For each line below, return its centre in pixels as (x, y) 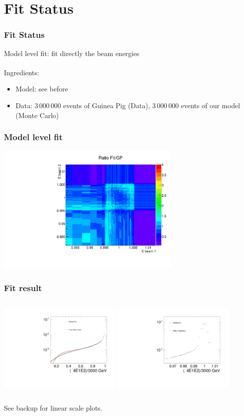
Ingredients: (22, 72)
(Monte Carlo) (37, 115)
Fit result (23, 288)
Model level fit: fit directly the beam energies (72, 53)
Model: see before (42, 89)
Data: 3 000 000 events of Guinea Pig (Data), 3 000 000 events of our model (128, 105)
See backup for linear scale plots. (53, 408)
